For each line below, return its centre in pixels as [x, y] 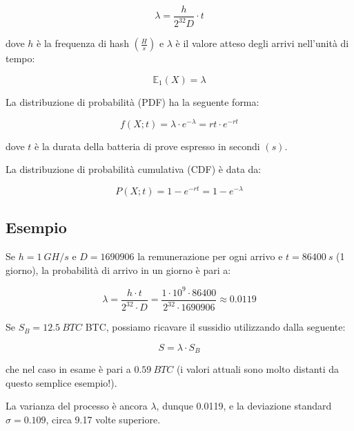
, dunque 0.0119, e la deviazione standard [244, 406]
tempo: [20, 58]
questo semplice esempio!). [61, 382]
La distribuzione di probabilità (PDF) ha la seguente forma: [132, 102]
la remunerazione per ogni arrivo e [210, 256]
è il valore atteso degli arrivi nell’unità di [262, 43]
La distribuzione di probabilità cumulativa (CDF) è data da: [134, 169]
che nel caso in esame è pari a [68, 369]
